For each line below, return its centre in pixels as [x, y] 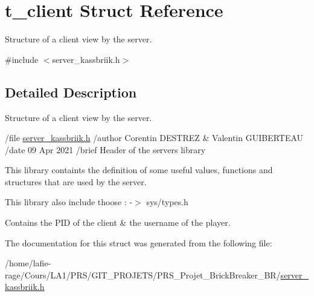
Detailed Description [71, 92]
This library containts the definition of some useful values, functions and [139, 170]
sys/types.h [167, 202]
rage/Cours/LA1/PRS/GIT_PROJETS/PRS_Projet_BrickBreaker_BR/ [143, 275]
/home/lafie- [28, 263]
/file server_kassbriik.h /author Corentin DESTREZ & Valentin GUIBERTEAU [154, 138]
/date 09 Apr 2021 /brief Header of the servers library [105, 149]
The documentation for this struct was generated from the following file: [139, 242]
